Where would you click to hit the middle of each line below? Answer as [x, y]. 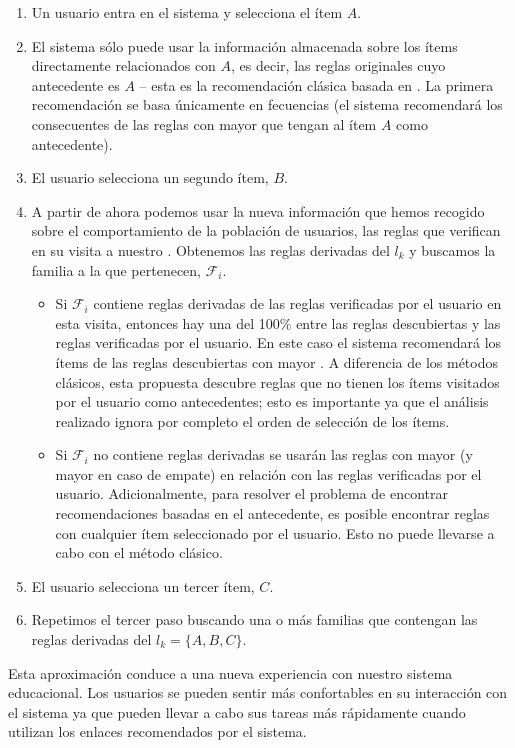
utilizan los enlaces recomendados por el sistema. [157, 731]
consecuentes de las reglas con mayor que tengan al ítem [204, 123]
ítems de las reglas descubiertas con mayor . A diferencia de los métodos [276, 361]
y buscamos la [452, 249]
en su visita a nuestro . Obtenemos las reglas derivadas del [210, 249]
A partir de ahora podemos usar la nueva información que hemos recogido [258, 210]
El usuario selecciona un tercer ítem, [143, 585]
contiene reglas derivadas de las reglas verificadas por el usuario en [297, 303]
